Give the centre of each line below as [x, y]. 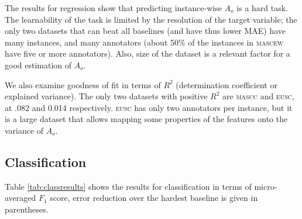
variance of [24, 130]
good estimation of [38, 65]
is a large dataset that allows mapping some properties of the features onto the [146, 119]
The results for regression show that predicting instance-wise [113, 8]
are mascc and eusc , [258, 96]
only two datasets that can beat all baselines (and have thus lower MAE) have [145, 31]
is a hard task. [262, 8]
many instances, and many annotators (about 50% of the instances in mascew [144, 42]
